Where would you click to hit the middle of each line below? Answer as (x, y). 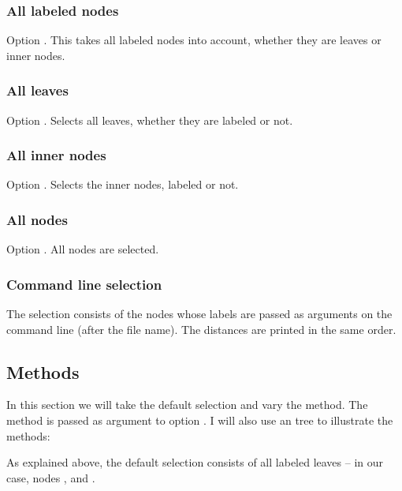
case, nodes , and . (51, 477)
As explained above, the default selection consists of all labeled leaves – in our (195, 462)
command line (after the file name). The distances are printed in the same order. (201, 329)
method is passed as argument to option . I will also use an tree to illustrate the (200, 420)
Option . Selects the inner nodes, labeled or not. (123, 184)
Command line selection (84, 284)
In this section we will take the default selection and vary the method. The (187, 405)
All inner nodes (56, 155)
